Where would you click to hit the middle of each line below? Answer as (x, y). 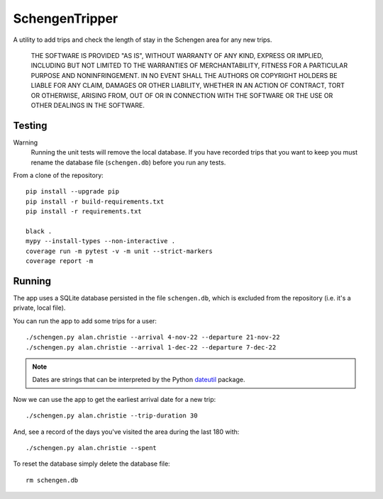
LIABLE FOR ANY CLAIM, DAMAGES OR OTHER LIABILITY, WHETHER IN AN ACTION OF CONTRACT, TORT (188, 86)
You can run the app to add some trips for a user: (85, 321)
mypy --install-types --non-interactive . (101, 241)
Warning (26, 142)
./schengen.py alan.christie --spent (91, 448)
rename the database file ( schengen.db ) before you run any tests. (128, 162)
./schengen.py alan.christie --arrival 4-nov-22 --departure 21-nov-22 (153, 337)
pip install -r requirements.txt (84, 212)
